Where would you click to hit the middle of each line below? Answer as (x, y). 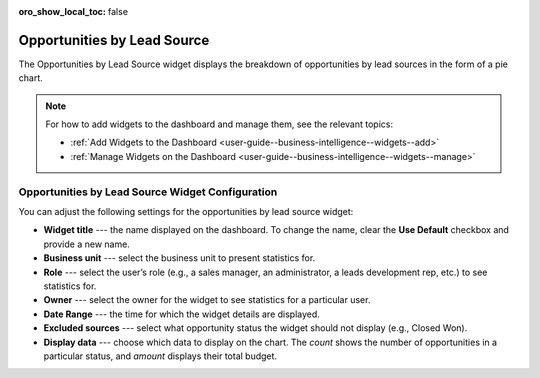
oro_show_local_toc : (62, 11)
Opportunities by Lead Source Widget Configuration (148, 192)
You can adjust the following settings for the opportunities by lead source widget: (186, 211)
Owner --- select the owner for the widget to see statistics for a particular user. (207, 300)
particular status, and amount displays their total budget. (160, 356)
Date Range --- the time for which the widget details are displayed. (181, 314)
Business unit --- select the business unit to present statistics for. (179, 258)
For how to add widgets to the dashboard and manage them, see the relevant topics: (219, 124)
